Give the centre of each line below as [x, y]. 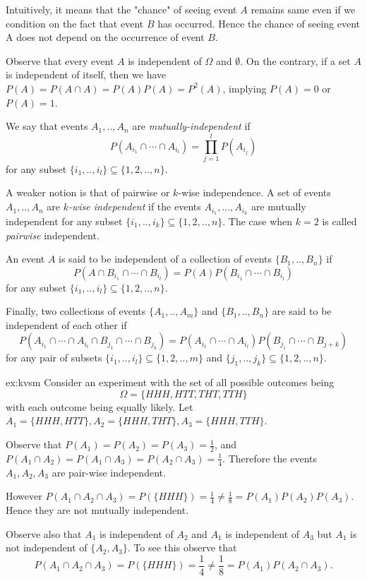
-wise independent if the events [134, 206]
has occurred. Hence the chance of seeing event [259, 23]
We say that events [47, 126]
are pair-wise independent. [109, 472]
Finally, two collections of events [76, 311]
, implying [245, 88]
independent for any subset [64, 221]
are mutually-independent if [191, 126]
